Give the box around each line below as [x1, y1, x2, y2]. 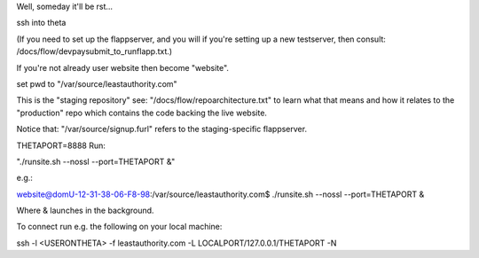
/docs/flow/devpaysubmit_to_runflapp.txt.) [16, 46, 173, 57]
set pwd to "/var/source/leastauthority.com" [16, 78, 177, 89]
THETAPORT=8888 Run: [16, 140, 106, 151]
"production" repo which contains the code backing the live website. [16, 107, 268, 118]
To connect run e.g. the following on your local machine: [16, 222, 223, 232]
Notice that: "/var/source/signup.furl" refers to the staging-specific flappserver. [16, 124, 308, 135]
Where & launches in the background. [16, 205, 154, 216]
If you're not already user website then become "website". [16, 62, 230, 73]
